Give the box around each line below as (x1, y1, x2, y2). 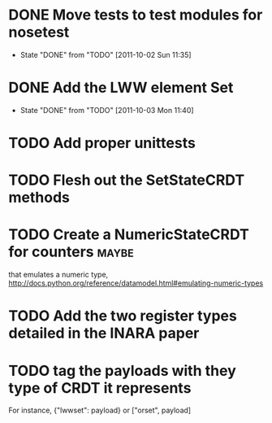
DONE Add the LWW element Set (8, 79, 234, 97)
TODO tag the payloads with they (8, 361, 237, 380)
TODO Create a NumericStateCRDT (8, 225, 249, 244)
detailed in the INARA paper (8, 324, 200, 342)
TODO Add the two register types (8, 307, 237, 325)
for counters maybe (8, 242, 134, 261)
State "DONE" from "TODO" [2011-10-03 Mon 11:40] (19, 105, 194, 115)
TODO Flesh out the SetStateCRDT (8, 171, 245, 190)
